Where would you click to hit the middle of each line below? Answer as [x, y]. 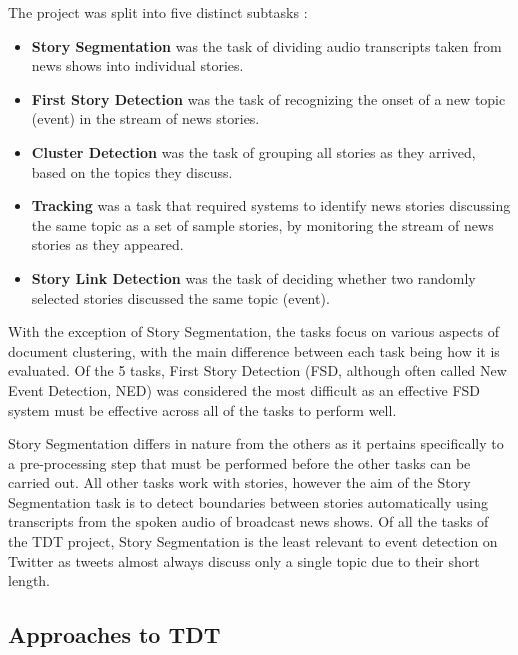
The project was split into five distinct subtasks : [158, 12]
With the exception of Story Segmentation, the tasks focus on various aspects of [253, 331]
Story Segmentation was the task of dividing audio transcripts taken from [266, 45]
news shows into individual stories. [137, 65]
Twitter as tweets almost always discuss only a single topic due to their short [244, 560]
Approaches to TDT [114, 634]
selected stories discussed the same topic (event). [180, 297]
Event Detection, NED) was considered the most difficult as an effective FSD [244, 389]
